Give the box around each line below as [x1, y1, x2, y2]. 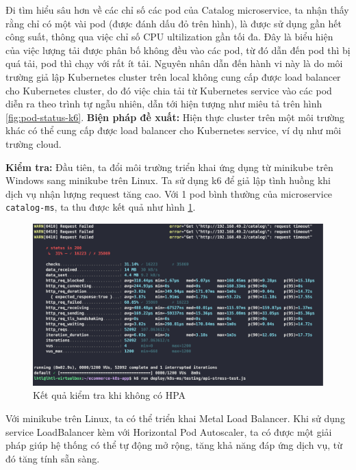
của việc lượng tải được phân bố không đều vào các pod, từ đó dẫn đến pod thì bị [5, 42, 351, 57]
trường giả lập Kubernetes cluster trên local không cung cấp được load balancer [5, 69, 341, 83]
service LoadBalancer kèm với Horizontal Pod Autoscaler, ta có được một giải [5, 424, 332, 439]
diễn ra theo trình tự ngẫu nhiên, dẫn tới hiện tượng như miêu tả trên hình [5, 96, 322, 111]
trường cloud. [5, 136, 62, 151]
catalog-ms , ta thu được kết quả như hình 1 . [5, 200, 196, 214]
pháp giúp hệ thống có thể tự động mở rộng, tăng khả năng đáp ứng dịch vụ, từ [5, 438, 343, 452]
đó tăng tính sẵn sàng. [5, 451, 100, 465]
